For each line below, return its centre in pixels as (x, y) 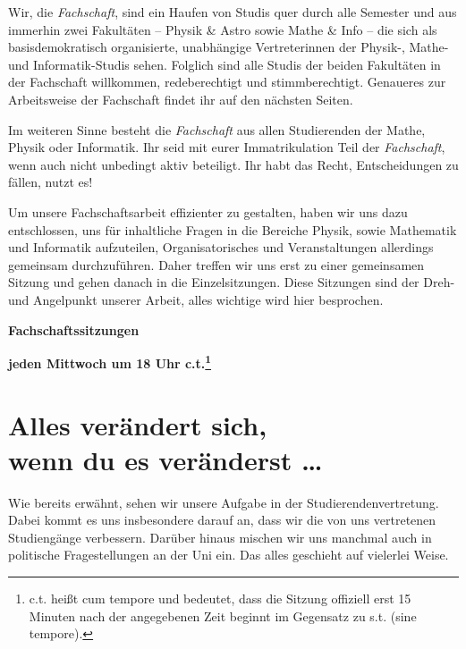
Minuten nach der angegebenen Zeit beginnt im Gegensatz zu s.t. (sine (223, 615)
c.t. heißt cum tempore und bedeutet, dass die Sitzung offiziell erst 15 (220, 598)
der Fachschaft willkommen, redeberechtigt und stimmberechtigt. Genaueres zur (227, 82)
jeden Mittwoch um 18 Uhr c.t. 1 (110, 362)
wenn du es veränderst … (165, 459)
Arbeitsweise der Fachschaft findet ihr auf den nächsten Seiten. (181, 99)
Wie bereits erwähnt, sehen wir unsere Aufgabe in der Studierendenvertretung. (224, 502)
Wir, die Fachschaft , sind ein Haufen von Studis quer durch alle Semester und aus (233, 12)
